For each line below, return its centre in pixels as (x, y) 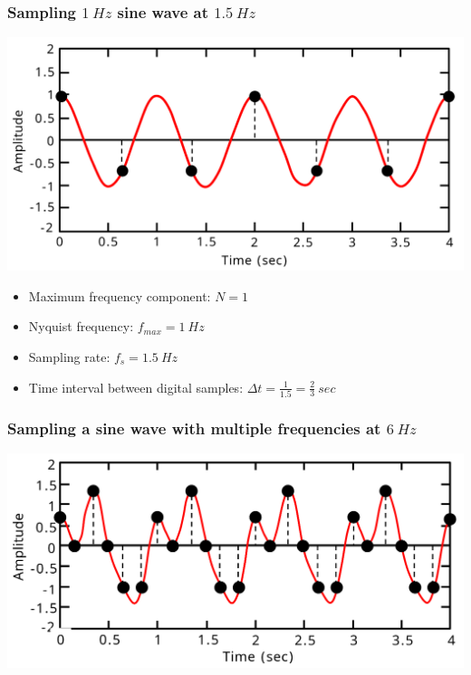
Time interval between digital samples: (136, 387)
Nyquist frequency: (81, 326)
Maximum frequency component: (120, 295)
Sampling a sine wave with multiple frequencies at (194, 428)
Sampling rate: (69, 356)
